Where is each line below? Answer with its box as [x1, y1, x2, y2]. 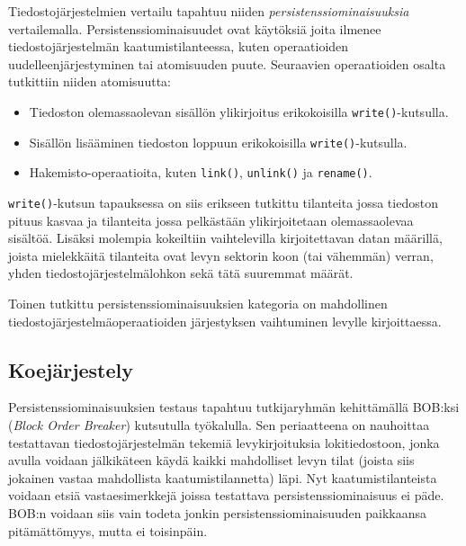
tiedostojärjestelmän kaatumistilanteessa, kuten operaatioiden [8, 37, 349, 56]
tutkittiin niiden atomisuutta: [8, 72, 171, 91]
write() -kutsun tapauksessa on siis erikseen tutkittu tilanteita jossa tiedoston [8, 192, 438, 211]
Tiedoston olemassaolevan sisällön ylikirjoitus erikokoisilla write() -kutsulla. [29, 102, 449, 121]
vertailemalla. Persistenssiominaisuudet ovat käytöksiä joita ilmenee [8, 19, 381, 38]
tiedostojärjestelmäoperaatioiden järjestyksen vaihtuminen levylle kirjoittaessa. [8, 311, 442, 330]
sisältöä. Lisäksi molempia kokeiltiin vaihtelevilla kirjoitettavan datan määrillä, [8, 228, 443, 247]
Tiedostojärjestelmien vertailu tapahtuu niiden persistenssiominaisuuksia [8, 2, 409, 20]
